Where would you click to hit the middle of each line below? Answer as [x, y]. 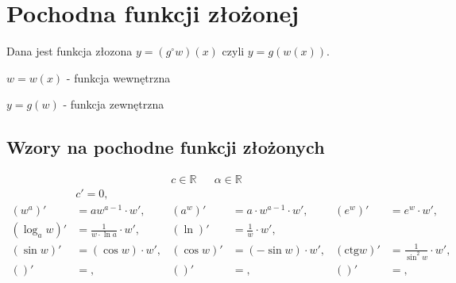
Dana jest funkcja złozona [70, 51]
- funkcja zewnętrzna [114, 104]
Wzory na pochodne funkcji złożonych [166, 147]
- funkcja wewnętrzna [118, 77]
